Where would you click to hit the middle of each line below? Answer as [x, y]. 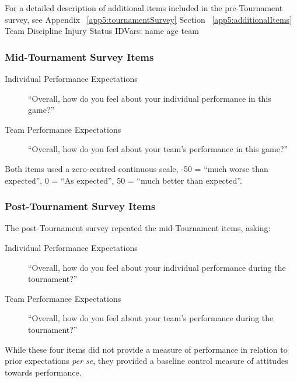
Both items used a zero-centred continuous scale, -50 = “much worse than [137, 168]
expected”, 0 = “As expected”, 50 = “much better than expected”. [123, 180]
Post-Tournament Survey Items [80, 206]
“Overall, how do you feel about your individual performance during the [157, 267]
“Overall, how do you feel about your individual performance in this [150, 98]
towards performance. [43, 372]
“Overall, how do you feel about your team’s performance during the [151, 318]
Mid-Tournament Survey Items [79, 56]
